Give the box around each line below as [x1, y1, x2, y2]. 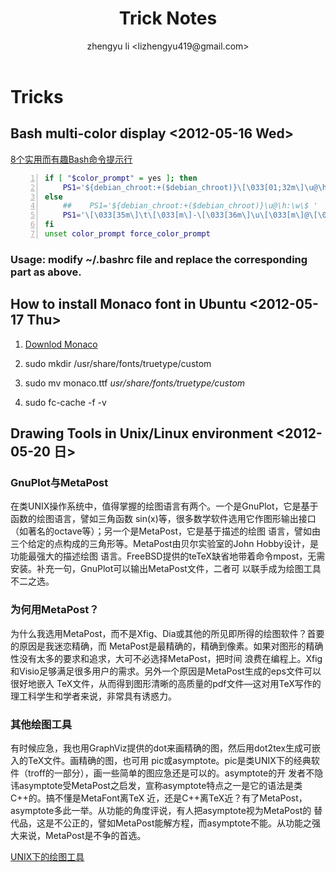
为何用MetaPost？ [10, 603, 100, 617]
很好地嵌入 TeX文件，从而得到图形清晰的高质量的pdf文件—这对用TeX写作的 [10, 677, 322, 689]
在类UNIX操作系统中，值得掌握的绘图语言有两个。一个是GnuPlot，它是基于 [10, 500, 319, 512]
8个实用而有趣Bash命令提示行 [10, 153, 133, 165]
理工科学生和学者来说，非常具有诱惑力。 [10, 690, 177, 702]
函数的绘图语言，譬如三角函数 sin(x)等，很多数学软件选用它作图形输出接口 [10, 513, 317, 525]
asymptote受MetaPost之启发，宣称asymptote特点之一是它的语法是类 [18, 779, 303, 791]
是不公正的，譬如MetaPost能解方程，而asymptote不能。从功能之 [44, 817, 312, 829]
